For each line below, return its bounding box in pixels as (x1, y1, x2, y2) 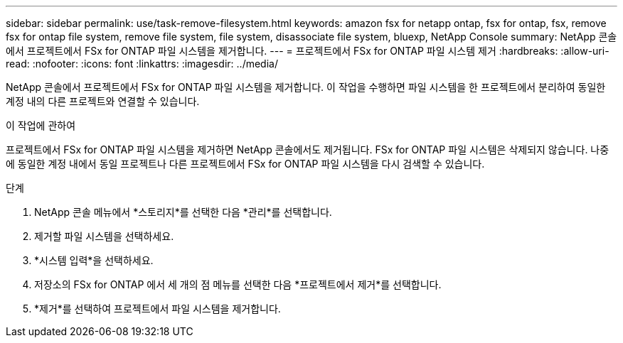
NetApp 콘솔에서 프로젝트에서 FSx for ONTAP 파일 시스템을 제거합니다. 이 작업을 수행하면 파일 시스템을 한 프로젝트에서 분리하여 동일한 (6, 81, 606, 93)
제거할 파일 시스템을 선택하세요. (34, 230, 174, 242)
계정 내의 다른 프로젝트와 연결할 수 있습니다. (6, 95, 200, 107)
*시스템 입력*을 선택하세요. (34, 254, 154, 266)
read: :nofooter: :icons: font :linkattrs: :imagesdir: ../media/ (6, 58, 278, 70)
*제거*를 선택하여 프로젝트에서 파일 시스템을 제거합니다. (34, 303, 281, 315)
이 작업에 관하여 (6, 119, 76, 131)
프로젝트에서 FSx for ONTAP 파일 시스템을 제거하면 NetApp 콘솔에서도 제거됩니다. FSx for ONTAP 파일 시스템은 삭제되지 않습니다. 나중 (6, 143, 609, 156)
